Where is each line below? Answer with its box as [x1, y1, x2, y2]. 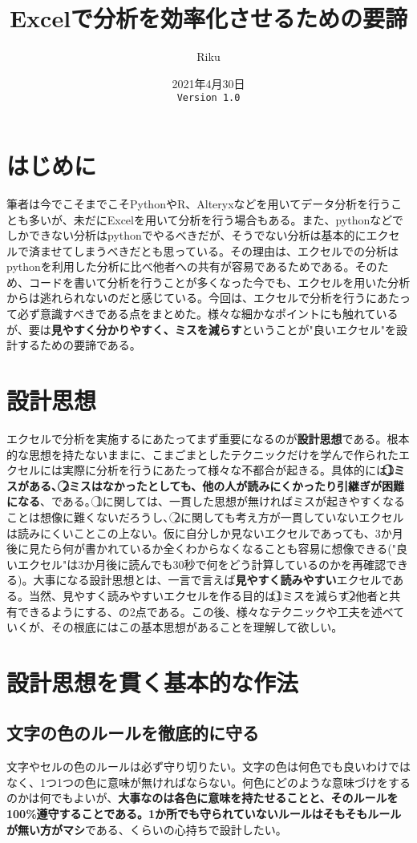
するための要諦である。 [17, 337, 141, 353]
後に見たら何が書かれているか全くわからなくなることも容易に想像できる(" [6, 540, 396, 557]
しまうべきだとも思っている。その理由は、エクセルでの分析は [73, 242, 399, 259]
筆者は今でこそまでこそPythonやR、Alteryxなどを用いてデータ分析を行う [6, 195, 391, 212]
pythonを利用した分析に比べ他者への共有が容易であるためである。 [6, 258, 355, 275]
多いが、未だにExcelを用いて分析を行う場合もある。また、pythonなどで [28, 211, 404, 228]
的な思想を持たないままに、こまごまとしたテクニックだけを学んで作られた [6, 446, 399, 462]
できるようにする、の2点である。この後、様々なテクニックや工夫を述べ [17, 603, 394, 619]
